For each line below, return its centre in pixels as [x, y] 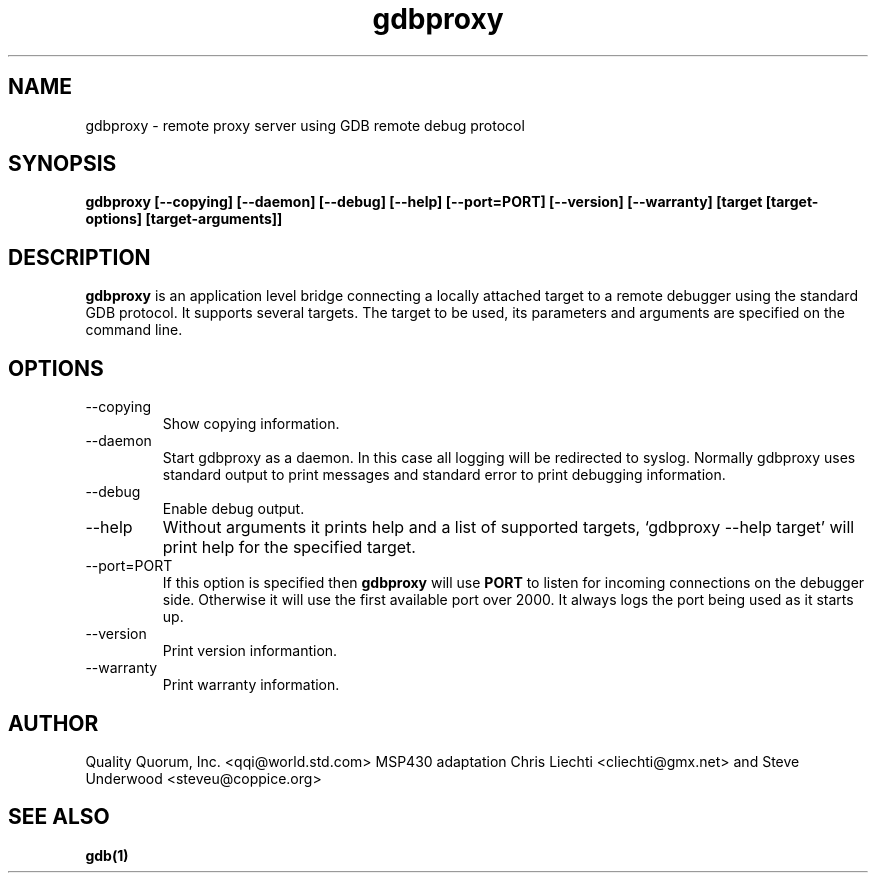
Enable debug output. [233, 509]
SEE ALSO [59, 817]
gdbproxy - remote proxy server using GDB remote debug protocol [305, 125]
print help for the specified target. [289, 547]
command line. [134, 330]
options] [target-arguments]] [184, 219]
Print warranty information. [251, 685]
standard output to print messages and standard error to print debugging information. [444, 475]
